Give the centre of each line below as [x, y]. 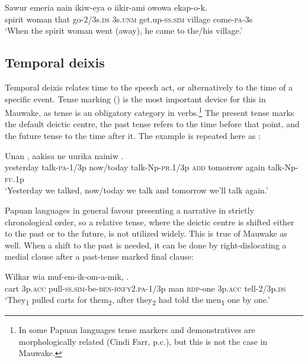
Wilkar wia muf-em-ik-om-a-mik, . [67, 276]
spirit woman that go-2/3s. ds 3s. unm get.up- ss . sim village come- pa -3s [129, 19]
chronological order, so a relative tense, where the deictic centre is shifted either [150, 222]
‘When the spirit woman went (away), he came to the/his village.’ [124, 30]
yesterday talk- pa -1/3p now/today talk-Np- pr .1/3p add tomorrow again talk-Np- [152, 167]
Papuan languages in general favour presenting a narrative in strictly [130, 210]
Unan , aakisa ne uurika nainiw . [64, 155]
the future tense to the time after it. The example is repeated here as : [133, 136]
